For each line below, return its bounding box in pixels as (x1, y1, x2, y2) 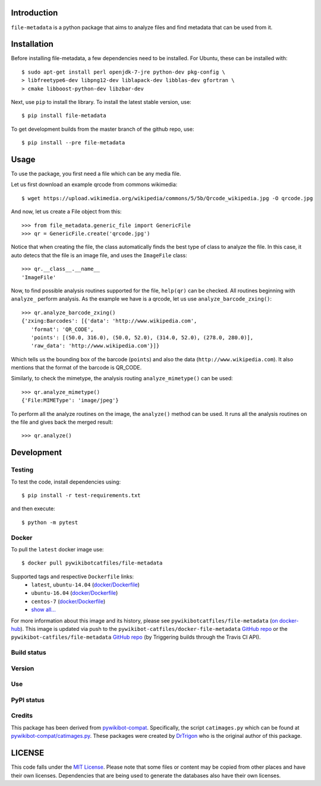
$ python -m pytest (21, 519, 78, 526)
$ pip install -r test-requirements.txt (21, 492, 141, 498)
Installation (11, 39, 53, 49)
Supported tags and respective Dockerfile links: (11, 573, 134, 580)
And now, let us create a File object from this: (11, 208, 122, 215)
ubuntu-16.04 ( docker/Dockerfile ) (31, 589, 118, 596)
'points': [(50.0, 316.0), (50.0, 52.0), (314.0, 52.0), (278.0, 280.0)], (30, 334, 254, 341)
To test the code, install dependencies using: (11, 478, 121, 485)
